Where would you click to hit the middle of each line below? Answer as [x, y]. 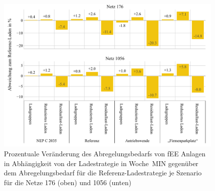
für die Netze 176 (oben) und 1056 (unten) [68, 182]
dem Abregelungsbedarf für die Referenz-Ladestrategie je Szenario [103, 173]
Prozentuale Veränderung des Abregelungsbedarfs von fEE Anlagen [105, 153]
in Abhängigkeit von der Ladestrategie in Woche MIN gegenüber [101, 163]
